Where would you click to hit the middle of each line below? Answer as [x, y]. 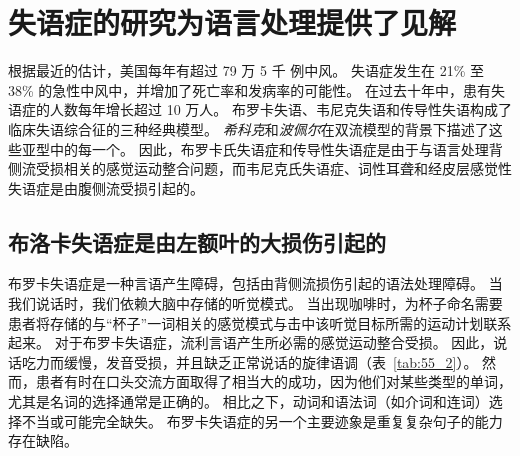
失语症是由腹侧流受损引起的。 [106, 187]
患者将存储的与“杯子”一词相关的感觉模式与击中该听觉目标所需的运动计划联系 [260, 322]
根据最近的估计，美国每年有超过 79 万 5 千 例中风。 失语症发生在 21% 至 [246, 70]
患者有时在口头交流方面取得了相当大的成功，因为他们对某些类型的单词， [273, 381]
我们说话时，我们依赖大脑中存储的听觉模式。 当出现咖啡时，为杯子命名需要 [255, 303]
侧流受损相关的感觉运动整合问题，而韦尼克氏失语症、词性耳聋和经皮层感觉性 [260, 168]
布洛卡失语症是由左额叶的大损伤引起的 [197, 241]
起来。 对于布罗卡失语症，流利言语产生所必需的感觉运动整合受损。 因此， [251, 342]
